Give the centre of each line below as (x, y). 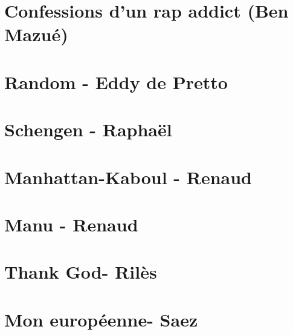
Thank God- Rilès (81, 272)
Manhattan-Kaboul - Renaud (128, 177)
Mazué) (36, 34)
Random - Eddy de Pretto (116, 81)
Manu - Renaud (71, 224)
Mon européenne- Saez (101, 319)
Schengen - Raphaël (88, 129)
